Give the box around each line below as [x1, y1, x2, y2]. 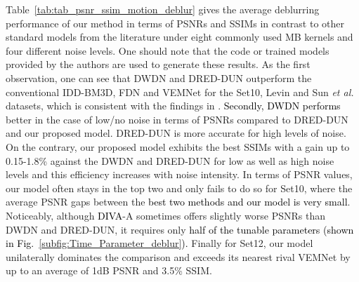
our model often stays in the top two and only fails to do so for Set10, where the [6, 180, 353, 195]
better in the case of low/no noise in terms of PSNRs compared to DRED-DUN [6, 112, 348, 126]
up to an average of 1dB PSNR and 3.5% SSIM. [6, 263, 212, 278]
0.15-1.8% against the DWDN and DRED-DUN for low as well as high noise [6, 153, 334, 168]
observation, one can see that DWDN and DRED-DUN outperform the [6, 70, 312, 85]
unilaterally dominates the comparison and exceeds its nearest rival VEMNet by [6, 249, 351, 264]
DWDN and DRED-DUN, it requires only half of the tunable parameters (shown [6, 222, 354, 236]
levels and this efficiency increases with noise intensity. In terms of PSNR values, [6, 167, 353, 182]
